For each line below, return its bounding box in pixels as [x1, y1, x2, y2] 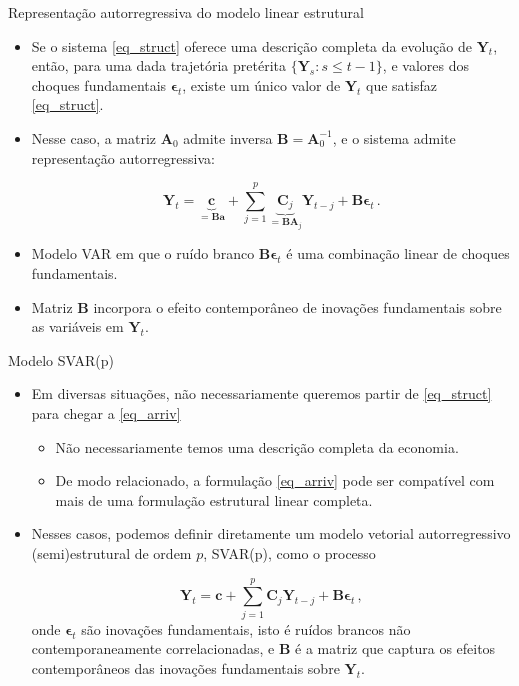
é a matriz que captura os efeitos [295, 638, 496, 659]
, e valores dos [382, 55, 469, 76]
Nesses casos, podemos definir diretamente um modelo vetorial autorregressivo [31, 523, 511, 544]
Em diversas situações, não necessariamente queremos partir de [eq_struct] [31, 383, 492, 404]
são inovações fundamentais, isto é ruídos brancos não [81, 618, 411, 639]
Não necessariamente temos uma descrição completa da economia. [55, 436, 459, 457]
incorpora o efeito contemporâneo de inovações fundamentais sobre [93, 296, 502, 317]
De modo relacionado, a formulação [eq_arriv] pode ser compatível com [55, 470, 495, 491]
